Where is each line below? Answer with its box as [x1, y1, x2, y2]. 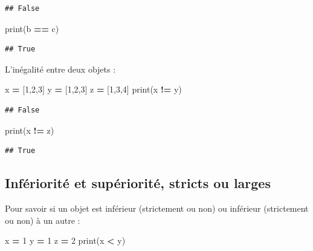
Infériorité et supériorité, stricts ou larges [5, 174, 271, 192]
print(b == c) [5, 22, 59, 34]
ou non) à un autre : [5, 214, 80, 226]
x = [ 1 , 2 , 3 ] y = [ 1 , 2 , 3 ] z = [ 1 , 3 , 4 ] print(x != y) [5, 83, 182, 96]
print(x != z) [5, 123, 54, 136]
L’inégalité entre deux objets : [5, 62, 116, 75]
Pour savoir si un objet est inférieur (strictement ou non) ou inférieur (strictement [5, 201, 309, 214]
